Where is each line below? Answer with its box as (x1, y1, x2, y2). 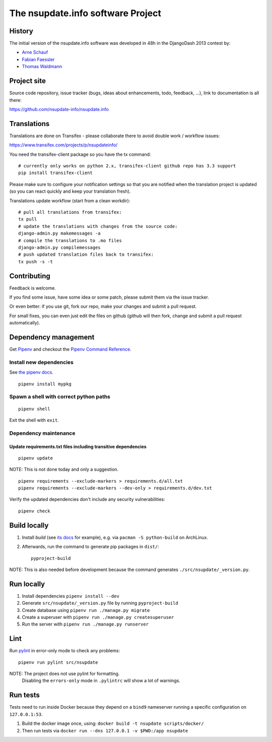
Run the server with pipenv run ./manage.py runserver (22, 621, 149, 627)
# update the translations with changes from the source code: (18, 223, 178, 229)
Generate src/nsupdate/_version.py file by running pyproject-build (22, 600, 178, 606)
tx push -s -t (18, 259, 53, 264)
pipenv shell (18, 406, 50, 412)
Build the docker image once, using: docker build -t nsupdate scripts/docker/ (22, 720, 204, 726)
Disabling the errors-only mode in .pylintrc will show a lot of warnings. (22, 677, 181, 683)
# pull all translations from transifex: (18, 209, 122, 215)
